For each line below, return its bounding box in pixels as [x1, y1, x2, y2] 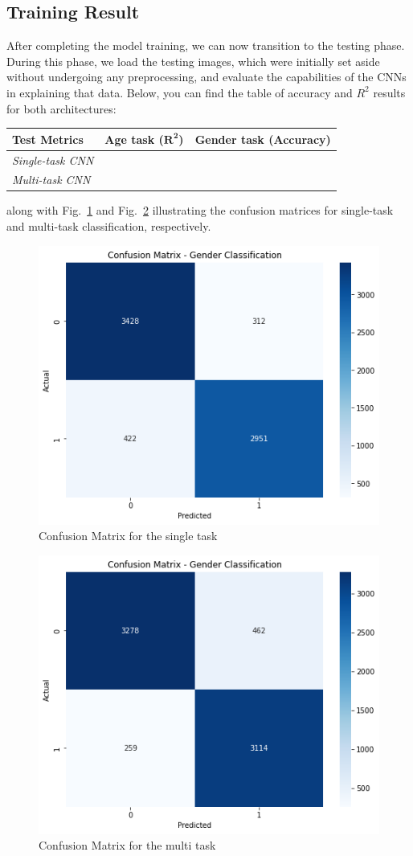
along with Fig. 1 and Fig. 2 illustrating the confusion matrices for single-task [6, 202, 394, 219]
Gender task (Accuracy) [194, 130, 331, 147]
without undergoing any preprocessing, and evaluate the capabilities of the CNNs [6, 68, 407, 85]
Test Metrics [12, 130, 84, 147]
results [373, 84, 406, 100]
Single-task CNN [12, 151, 94, 168]
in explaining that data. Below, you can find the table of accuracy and [6, 84, 353, 100]
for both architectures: [6, 100, 117, 117]
